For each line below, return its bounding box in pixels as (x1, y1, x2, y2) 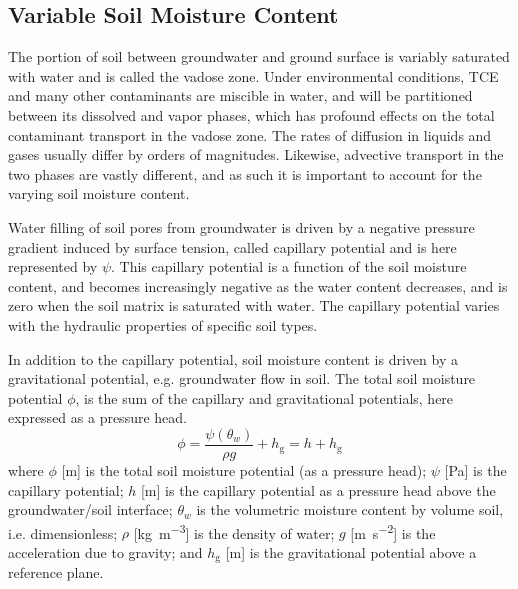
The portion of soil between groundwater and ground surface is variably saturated (8, 46, 510, 67)
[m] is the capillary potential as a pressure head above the (140, 479, 496, 500)
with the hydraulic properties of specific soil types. (8, 314, 318, 335)
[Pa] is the (444, 459, 507, 480)
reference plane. (8, 562, 104, 583)
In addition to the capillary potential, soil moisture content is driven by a (8, 348, 458, 369)
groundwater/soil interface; (8, 499, 173, 520)
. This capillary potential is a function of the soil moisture (111, 256, 467, 277)
